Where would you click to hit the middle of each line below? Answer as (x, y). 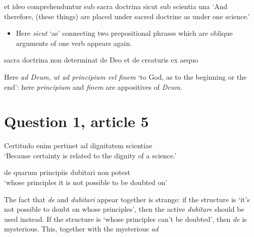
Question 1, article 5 (77, 121)
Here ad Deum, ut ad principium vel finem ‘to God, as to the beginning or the (125, 76)
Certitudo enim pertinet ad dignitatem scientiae (78, 145)
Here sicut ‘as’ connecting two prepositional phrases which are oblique (124, 33)
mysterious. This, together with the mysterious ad (81, 229)
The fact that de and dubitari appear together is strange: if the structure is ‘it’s (127, 199)
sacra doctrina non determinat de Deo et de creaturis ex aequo (101, 60)
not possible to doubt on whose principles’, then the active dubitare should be (124, 209)
